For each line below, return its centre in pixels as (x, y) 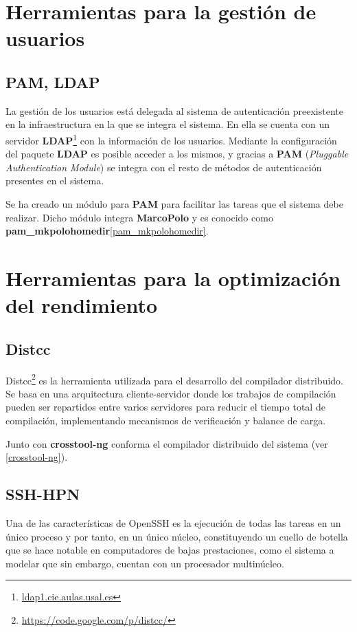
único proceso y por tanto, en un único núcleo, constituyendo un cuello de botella (177, 536)
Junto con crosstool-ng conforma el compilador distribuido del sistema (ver (167, 443)
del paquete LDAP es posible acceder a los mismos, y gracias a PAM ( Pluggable (177, 154)
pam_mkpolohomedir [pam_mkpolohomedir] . (107, 231)
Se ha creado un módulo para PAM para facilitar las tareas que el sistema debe (174, 203)
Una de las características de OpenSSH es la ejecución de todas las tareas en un (173, 522)
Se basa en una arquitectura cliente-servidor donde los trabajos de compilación (171, 393)
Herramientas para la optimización (173, 277)
